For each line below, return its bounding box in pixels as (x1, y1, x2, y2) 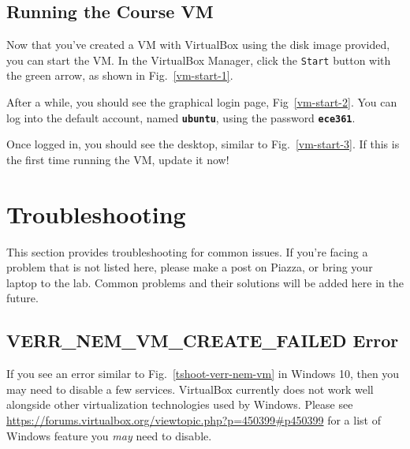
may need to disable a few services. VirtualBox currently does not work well (6, 380, 374, 397)
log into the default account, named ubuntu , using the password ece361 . (6, 109, 356, 125)
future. (6, 290, 39, 306)
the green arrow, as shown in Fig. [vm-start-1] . (6, 67, 233, 84)
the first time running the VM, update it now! (6, 151, 229, 167)
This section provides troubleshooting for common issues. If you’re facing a (6, 243, 368, 260)
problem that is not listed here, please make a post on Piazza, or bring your (6, 259, 373, 275)
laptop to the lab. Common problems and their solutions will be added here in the (6, 274, 404, 290)
